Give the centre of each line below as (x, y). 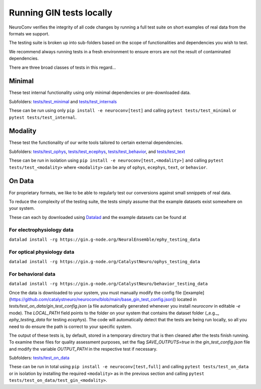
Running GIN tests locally (61, 13)
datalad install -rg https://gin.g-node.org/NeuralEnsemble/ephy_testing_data (105, 239)
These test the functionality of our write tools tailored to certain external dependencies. (96, 142)
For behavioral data (32, 274)
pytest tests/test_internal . (43, 117)
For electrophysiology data (41, 230)
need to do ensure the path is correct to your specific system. (71, 327)
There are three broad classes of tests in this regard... (62, 67)
